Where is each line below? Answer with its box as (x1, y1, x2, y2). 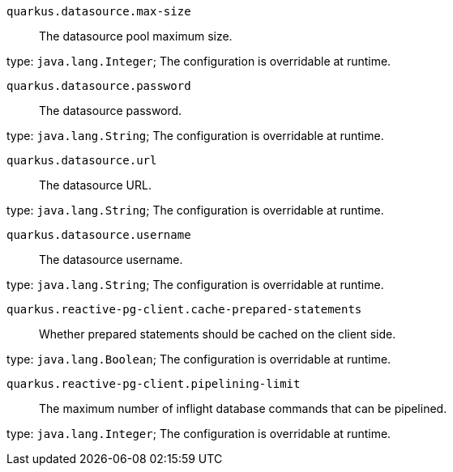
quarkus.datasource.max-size (6, 5, 191, 18)
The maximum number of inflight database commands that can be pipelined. (39, 402, 447, 415)
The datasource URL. (39, 178, 152, 192)
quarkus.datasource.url (6, 154, 157, 167)
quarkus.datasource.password (6, 79, 191, 92)
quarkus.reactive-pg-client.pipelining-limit (6, 377, 301, 390)
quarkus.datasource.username (6, 228, 191, 241)
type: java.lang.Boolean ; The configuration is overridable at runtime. (6, 352, 391, 366)
